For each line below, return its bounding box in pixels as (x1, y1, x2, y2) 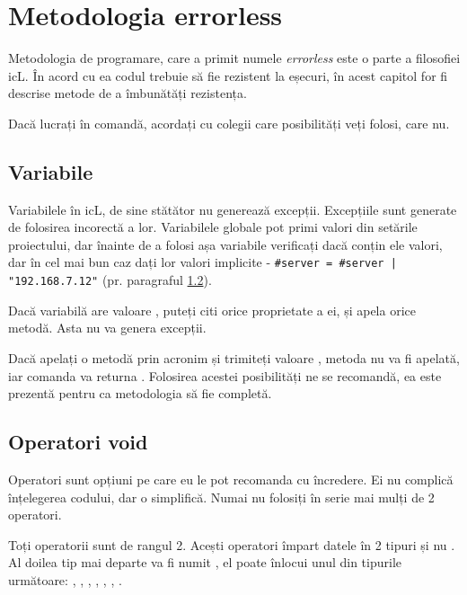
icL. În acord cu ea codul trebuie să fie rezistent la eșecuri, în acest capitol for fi (8, 66, 448, 84)
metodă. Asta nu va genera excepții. (8, 318, 207, 337)
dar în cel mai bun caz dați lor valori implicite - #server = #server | (8, 253, 397, 271)
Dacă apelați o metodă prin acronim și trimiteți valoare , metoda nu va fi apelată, (8, 348, 460, 367)
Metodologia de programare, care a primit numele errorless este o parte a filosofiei (8, 49, 461, 67)
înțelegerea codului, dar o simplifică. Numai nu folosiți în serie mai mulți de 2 (8, 487, 435, 506)
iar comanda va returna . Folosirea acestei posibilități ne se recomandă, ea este (8, 366, 442, 385)
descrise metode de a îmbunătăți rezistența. (8, 84, 247, 102)
